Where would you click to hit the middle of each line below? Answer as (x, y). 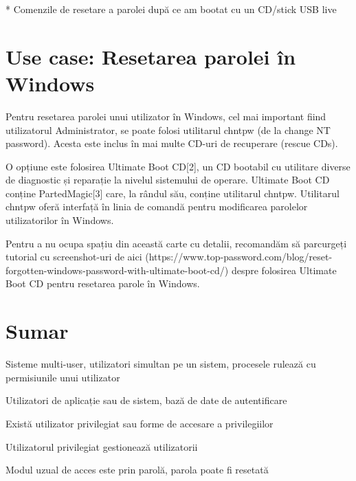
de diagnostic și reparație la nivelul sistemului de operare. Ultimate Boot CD (168, 180)
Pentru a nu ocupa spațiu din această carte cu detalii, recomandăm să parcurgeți (176, 243)
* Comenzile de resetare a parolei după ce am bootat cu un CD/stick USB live (171, 9)
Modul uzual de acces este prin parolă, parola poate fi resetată (137, 470)
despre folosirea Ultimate (284, 270)
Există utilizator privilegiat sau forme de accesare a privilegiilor (140, 423)
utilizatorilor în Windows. (60, 220)
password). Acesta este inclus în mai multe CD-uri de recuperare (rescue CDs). (172, 143)
